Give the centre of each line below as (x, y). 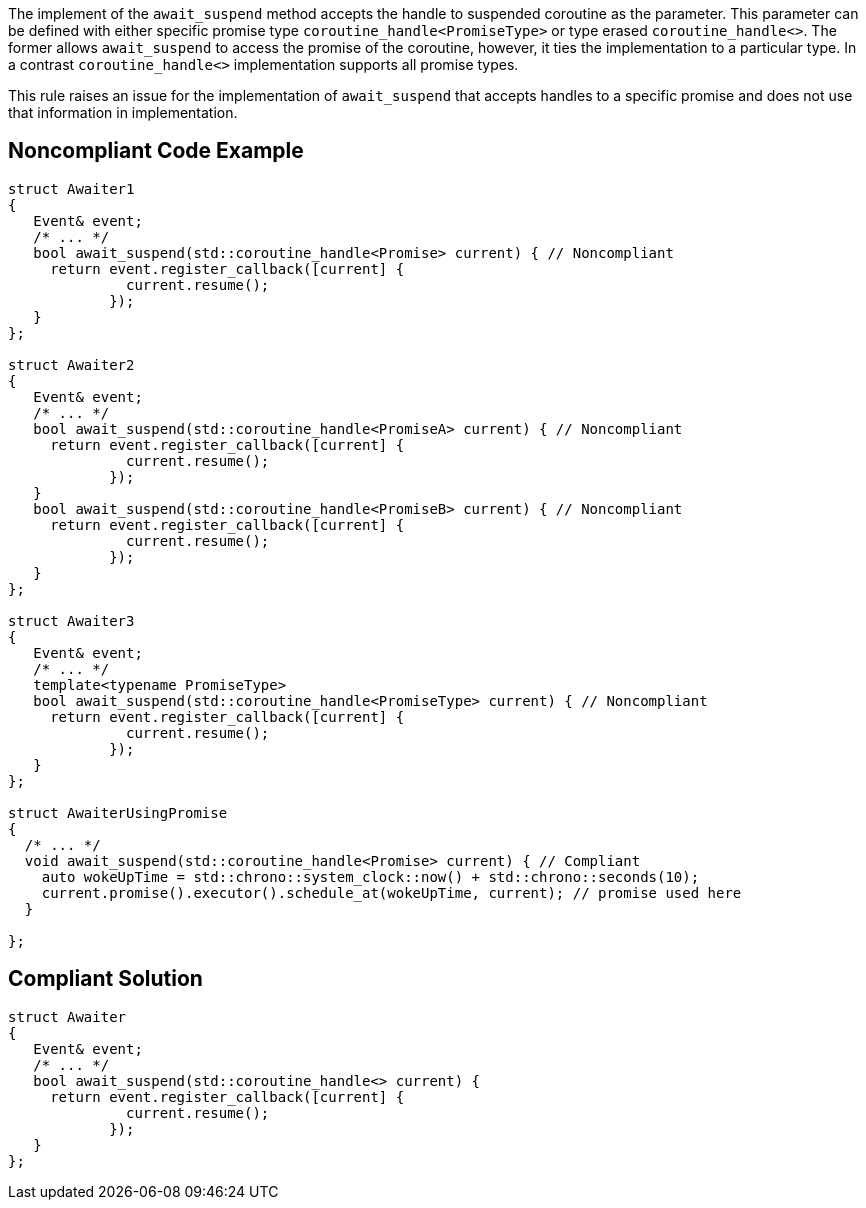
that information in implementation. (123, 112)
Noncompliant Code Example (156, 151)
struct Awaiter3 (71, 620)
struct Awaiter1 (71, 188)
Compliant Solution (105, 979)
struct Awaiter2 (71, 364)
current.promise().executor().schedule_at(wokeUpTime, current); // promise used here (391, 892)
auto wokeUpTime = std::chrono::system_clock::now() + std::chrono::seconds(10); (370, 876)
